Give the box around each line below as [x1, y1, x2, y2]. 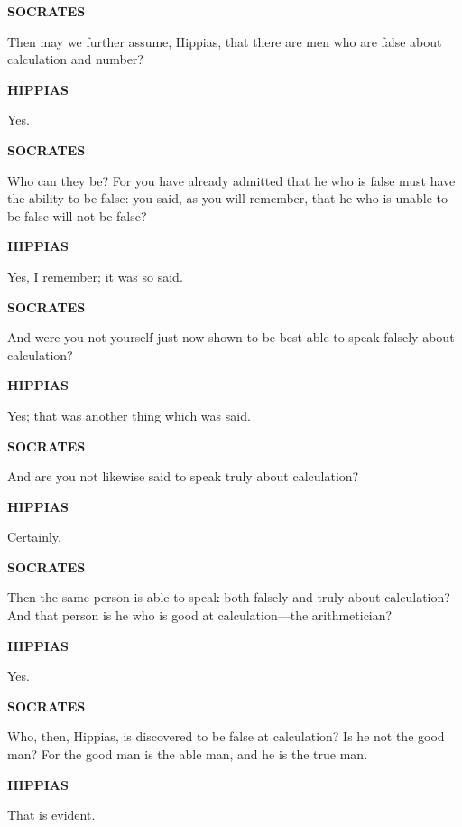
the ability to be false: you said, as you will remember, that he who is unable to [7, 189, 448, 208]
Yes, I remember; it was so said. [7, 266, 183, 285]
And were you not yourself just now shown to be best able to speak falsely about [7, 328, 455, 347]
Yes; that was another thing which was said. [7, 405, 251, 424]
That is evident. [7, 805, 96, 824]
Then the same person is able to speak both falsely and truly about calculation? [7, 588, 450, 607]
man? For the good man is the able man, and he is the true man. [7, 745, 368, 764]
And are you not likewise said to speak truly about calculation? [7, 467, 359, 486]
